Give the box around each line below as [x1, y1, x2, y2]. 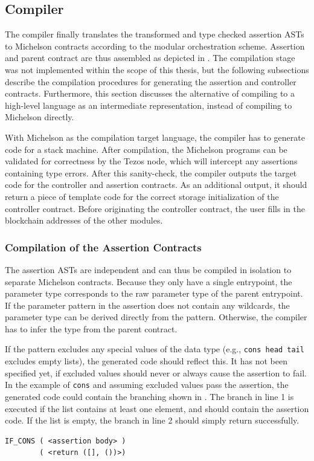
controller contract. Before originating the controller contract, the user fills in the [5, 202, 305, 214]
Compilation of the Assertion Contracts [5, 239, 202, 254]
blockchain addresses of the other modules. [5, 214, 163, 227]
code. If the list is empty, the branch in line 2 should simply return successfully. [5, 414, 300, 427]
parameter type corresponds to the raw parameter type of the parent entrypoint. [5, 287, 303, 300]
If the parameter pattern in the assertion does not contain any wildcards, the [5, 298, 290, 311]
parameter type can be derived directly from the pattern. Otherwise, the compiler [5, 311, 307, 323]
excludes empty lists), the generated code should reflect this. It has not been [5, 355, 287, 367]
